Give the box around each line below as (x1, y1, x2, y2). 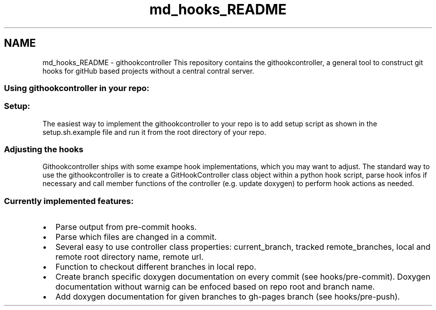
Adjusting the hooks (4, 144, 84, 155)
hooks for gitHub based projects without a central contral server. (42, 66, 254, 75)
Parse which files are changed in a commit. (55, 232, 217, 242)
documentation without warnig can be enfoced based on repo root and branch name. (55, 282, 375, 292)
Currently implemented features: (4, 196, 134, 206)
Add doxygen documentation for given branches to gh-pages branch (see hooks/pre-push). (55, 292, 400, 302)
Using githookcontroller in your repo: (4, 83, 150, 93)
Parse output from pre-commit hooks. (55, 222, 197, 232)
